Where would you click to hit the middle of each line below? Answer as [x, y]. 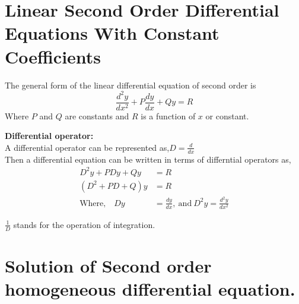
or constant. [227, 115]
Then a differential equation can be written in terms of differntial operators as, [148, 159]
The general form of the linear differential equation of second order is [131, 85]
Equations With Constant [112, 33]
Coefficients [53, 56]
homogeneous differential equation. [150, 289]
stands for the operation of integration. [84, 224]
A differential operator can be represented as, [87, 147]
